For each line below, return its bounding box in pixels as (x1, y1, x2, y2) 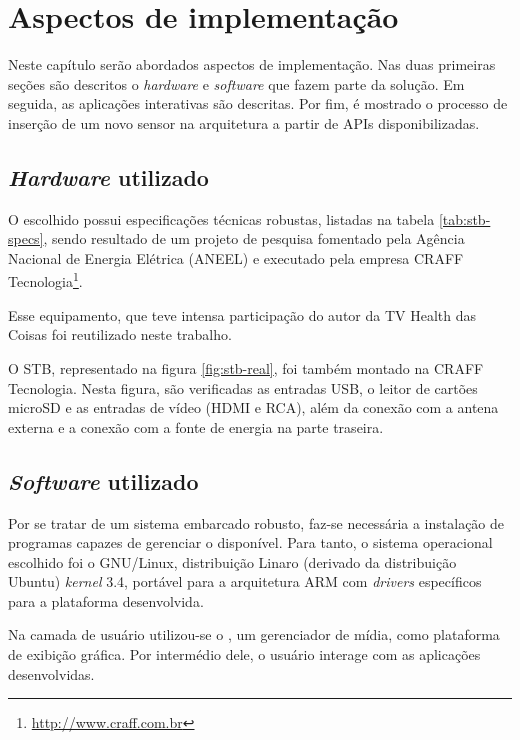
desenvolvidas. (8, 663, 95, 684)
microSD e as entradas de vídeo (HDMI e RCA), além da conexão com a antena (8, 397, 499, 418)
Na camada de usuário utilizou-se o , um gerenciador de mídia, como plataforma (8, 624, 500, 645)
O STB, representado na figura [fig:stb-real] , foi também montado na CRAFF (8, 357, 484, 378)
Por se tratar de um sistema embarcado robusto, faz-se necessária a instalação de (8, 512, 505, 533)
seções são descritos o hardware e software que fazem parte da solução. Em (8, 73, 465, 94)
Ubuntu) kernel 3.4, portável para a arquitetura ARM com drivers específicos (8, 571, 482, 592)
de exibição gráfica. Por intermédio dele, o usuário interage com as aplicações (8, 644, 481, 665)
